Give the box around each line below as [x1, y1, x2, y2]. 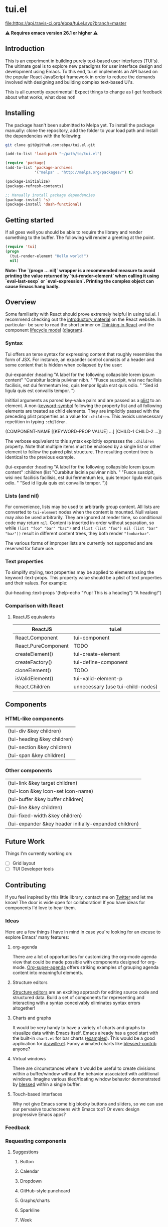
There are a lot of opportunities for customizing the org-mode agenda [12, 953, 157, 959]
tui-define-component [73, 659, 128, 666]
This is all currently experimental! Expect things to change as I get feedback [5, 89, 162, 95]
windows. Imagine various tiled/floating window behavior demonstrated [12, 1076, 160, 1082]
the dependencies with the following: [5, 133, 82, 139]
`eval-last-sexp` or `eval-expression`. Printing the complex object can [5, 278, 154, 284]
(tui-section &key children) [8, 744, 72, 751]
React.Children [15, 683, 50, 690]
